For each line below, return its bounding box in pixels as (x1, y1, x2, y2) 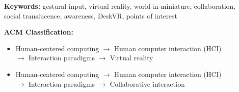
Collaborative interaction (109, 78, 185, 89)
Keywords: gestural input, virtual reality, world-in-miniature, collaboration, (4, 1, 236, 11)
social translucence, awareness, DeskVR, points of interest (4, 10, 177, 20)
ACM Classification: (4, 27, 74, 37)
